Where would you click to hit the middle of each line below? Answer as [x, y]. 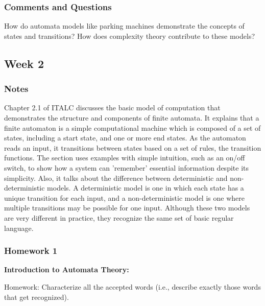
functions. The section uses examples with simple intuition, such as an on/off [125, 158]
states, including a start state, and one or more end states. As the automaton [125, 138]
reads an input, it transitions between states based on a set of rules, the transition [133, 147]
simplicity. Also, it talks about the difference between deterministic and [116, 178]
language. [19, 228]
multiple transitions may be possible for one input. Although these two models [127, 208]
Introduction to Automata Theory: [67, 269]
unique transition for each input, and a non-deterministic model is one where [124, 197]
